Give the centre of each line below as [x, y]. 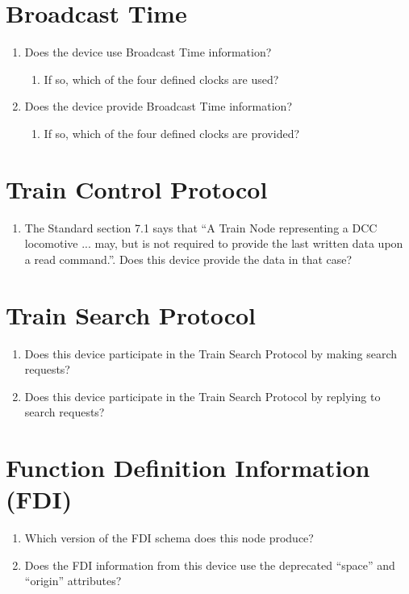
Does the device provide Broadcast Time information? [158, 106]
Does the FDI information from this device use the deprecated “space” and [210, 565]
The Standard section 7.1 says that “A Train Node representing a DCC [201, 227]
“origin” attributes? [73, 581]
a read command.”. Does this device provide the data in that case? [188, 259]
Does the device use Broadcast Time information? [148, 52]
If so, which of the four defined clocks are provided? [172, 133]
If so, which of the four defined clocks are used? [161, 79]
